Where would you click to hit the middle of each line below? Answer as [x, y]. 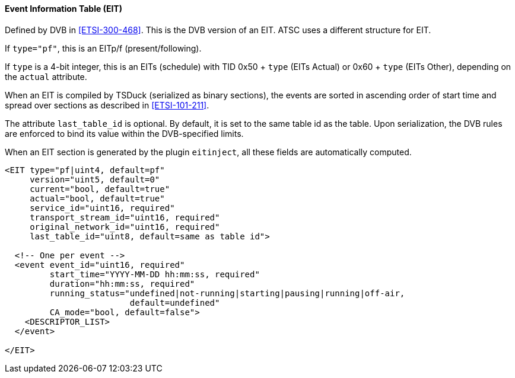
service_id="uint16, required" [102, 208]
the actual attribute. [46, 76]
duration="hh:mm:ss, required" [122, 283]
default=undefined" [175, 302]
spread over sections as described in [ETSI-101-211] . [107, 105]
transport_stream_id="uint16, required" [125, 217]
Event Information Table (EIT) [63, 9]
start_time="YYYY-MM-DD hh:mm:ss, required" [155, 274]
